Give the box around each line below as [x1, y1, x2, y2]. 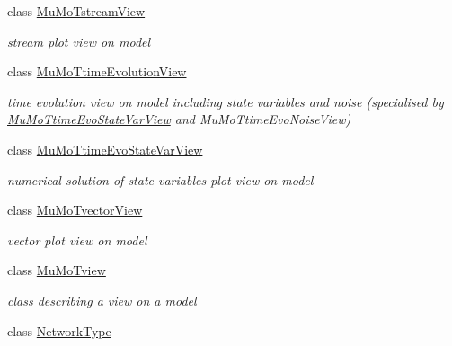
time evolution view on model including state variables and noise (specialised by [7, 92, 444, 111]
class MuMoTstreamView [7, 2, 146, 20]
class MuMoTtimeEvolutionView [7, 62, 187, 81]
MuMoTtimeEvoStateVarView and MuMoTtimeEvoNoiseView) [7, 110, 351, 129]
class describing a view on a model [7, 290, 197, 309]
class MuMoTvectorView [7, 200, 143, 219]
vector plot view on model [7, 230, 147, 249]
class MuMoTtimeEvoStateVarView [7, 139, 203, 158]
